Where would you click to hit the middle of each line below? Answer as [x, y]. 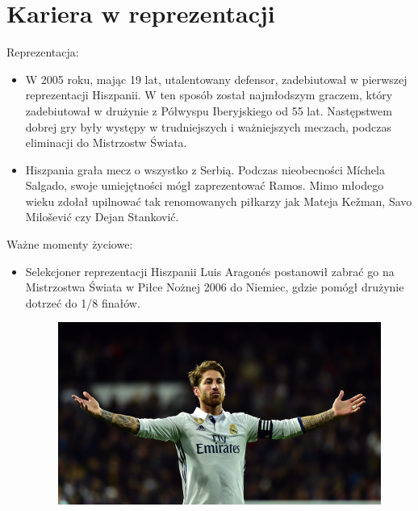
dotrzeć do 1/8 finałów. [83, 302]
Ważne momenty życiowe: [70, 244]
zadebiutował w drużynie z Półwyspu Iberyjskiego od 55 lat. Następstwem [209, 110]
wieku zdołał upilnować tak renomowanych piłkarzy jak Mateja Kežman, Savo [219, 201]
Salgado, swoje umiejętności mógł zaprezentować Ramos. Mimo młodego [205, 185]
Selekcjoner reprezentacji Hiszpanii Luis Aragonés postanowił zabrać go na [210, 271]
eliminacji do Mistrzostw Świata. [106, 142]
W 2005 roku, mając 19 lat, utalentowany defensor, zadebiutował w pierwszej [216, 79]
